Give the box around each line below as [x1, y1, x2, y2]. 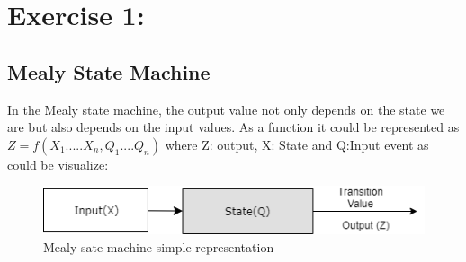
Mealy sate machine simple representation [43, 238, 274, 257]
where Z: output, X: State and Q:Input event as [165, 135, 429, 153]
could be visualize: [7, 154, 109, 173]
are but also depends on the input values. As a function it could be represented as [7, 118, 460, 136]
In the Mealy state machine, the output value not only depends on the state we [7, 100, 445, 118]
